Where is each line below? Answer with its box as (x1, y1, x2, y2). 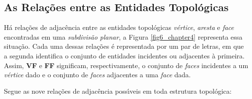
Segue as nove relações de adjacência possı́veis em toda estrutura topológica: (4, 85, 232, 96)
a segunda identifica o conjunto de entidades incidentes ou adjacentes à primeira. (4, 50, 245, 60)
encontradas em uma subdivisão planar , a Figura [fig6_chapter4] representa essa (4, 31, 243, 42)
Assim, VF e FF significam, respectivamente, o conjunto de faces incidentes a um (4, 60, 249, 70)
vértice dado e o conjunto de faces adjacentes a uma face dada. (4, 70, 191, 80)
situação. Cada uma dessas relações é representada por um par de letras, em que (4, 41, 244, 51)
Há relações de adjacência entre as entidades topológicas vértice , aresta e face (4, 22, 234, 32)
